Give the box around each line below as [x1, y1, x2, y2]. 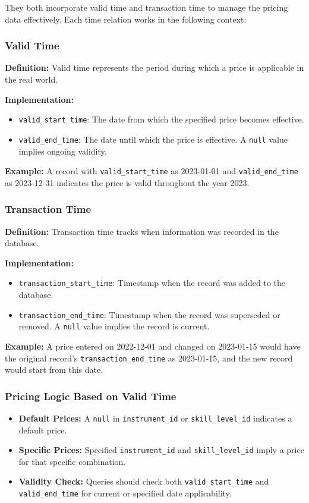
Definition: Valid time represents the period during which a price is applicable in [5, 61, 304, 74]
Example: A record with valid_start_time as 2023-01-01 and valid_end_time [5, 165, 298, 177]
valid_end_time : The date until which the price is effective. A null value [18, 133, 288, 145]
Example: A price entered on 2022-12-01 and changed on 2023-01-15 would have [5, 339, 301, 352]
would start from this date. [5, 363, 103, 376]
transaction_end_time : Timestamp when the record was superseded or [18, 308, 280, 320]
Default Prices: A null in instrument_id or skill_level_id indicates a [18, 411, 292, 424]
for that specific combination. [18, 455, 126, 467]
